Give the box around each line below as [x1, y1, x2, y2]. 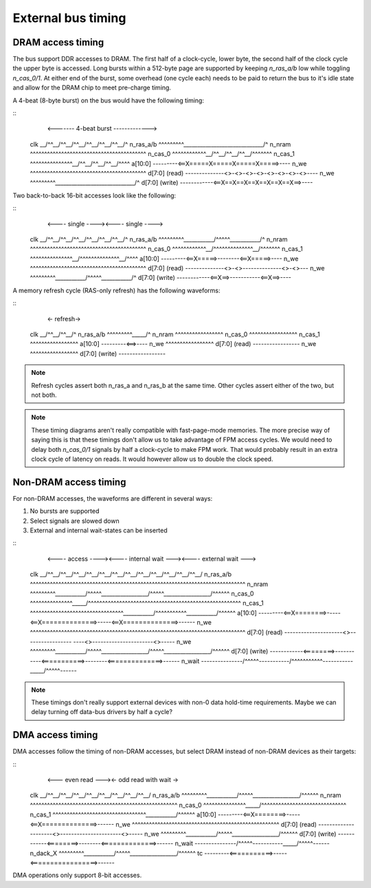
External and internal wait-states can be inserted [30, 526, 168, 534]
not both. [31, 391, 58, 399]
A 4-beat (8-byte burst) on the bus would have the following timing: [12, 96, 204, 105]
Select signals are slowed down [30, 517, 120, 525]
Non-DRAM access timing [12, 476, 126, 488]
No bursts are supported [30, 507, 100, 515]
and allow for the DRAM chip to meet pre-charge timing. [12, 83, 172, 92]
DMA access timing [12, 729, 98, 741]
